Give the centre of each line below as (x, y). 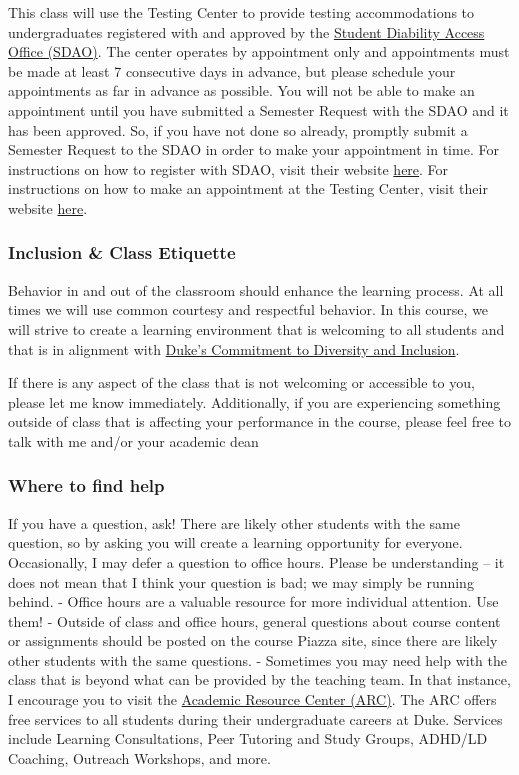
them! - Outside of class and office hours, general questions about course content (254, 620)
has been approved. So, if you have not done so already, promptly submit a (238, 129)
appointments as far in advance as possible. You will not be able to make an (241, 90)
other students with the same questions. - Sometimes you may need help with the (258, 659)
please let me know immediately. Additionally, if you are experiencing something (254, 401)
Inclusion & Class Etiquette (122, 252)
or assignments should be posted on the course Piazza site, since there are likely (253, 640)
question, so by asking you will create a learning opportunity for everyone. (235, 542)
